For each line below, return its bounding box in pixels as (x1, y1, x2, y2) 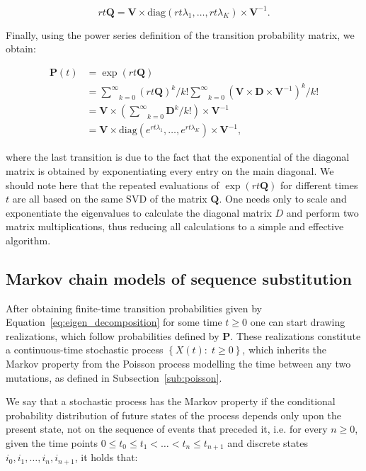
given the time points (6, 436, 98, 450)
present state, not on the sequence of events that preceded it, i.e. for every (6, 421, 328, 436)
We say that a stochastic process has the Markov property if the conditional (6, 394, 336, 409)
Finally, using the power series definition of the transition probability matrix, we (6, 27, 355, 42)
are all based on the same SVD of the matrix (12, 191, 207, 206)
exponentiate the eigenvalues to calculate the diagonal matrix (6, 205, 272, 220)
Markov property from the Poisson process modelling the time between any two (6, 356, 351, 371)
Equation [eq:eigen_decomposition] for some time (6, 314, 222, 329)
